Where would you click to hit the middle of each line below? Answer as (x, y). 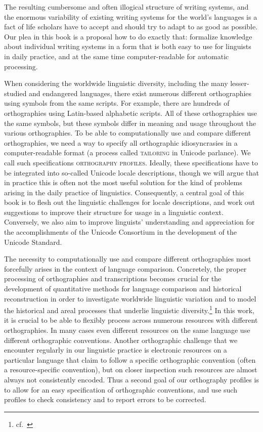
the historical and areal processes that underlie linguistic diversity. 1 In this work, (129, 309)
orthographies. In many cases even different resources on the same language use (127, 330)
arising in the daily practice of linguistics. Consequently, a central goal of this (124, 192)
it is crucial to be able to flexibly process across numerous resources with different (131, 320)
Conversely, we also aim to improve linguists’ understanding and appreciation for (129, 222)
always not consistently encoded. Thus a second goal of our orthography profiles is (131, 380)
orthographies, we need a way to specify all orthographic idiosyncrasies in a (121, 142)
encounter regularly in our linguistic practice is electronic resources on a (116, 350)
